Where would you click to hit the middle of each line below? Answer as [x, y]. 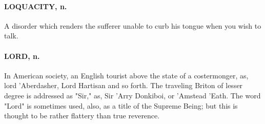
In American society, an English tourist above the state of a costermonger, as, [126, 75]
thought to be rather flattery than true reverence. [82, 116]
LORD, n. [22, 56]
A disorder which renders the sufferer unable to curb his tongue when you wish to [133, 25]
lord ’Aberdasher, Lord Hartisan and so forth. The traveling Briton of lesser [124, 85]
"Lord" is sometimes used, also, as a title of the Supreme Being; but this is [121, 105]
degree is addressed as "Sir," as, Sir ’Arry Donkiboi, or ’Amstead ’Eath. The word [132, 95]
